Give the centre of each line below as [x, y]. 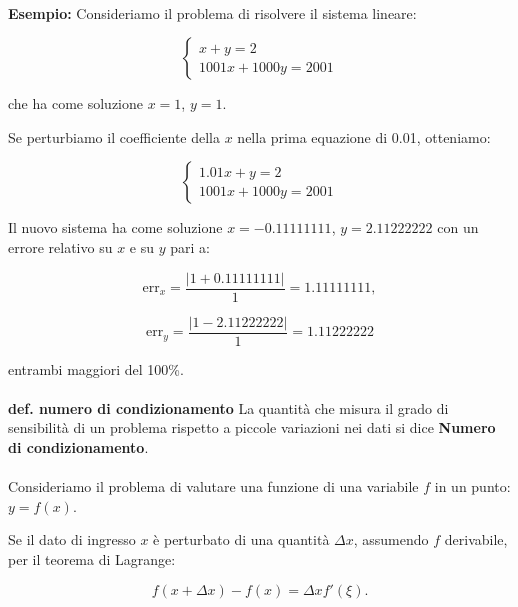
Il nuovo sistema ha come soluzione [115, 227]
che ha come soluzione [75, 103]
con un [458, 227]
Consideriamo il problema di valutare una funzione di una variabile [213, 486]
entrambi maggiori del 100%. [96, 368]
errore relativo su [60, 246]
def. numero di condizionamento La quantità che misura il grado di [228, 407]
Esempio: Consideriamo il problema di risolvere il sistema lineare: [212, 12]
